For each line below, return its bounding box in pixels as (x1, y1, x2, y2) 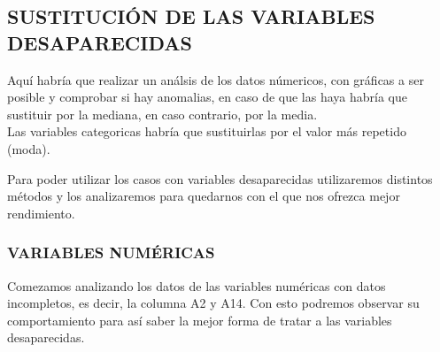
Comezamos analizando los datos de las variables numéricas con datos (7, 276, 386, 295)
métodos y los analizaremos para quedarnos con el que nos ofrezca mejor (7, 187, 400, 205)
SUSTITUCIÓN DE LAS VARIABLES (7, 3, 375, 30)
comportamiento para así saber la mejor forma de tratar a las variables (7, 310, 392, 329)
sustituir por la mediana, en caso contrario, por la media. (7, 104, 318, 123)
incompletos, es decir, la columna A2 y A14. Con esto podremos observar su (7, 294, 420, 312)
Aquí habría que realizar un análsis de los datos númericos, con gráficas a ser (7, 70, 424, 88)
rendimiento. (7, 203, 75, 222)
